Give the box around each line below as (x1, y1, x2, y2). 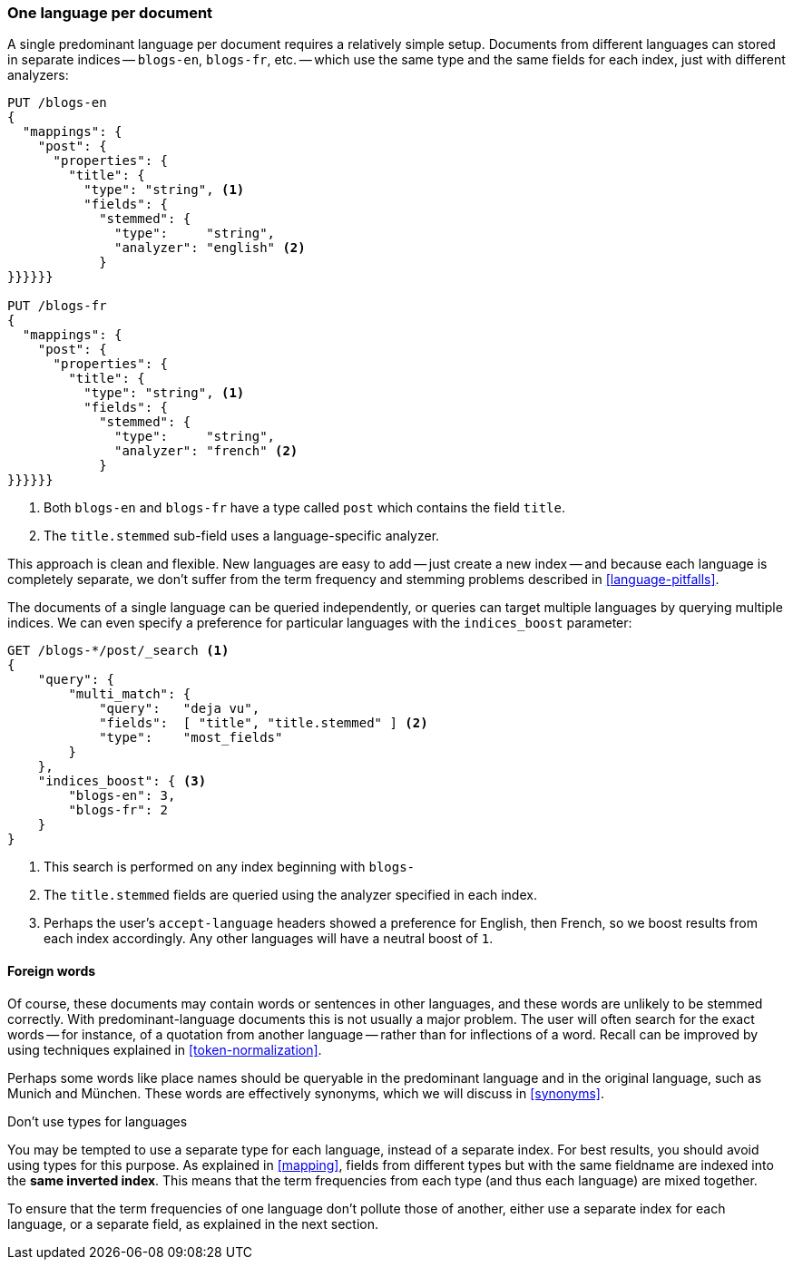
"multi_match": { (68, 687, 191, 702)
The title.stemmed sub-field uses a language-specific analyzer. (44, 528, 440, 544)
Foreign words (7, 962, 96, 979)
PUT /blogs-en (7, 95, 107, 111)
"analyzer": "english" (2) (114, 240, 306, 256)
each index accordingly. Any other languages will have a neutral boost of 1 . (44, 931, 494, 947)
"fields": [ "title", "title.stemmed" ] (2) (99, 716, 428, 731)
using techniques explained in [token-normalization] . (7, 1041, 322, 1057)
